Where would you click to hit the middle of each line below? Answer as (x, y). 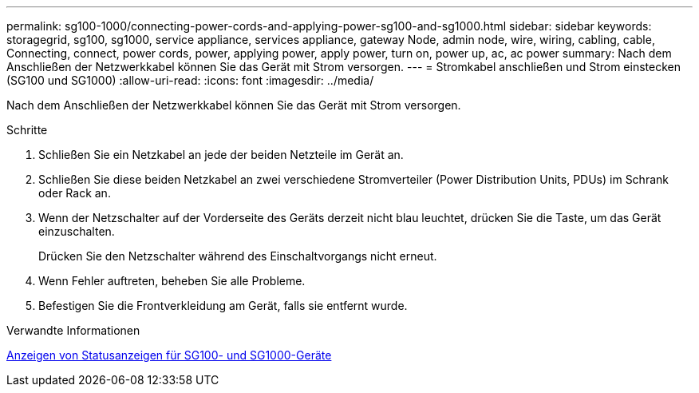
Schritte (27, 130)
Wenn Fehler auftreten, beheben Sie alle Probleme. (172, 281)
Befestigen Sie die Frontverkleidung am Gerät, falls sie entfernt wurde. (223, 306)
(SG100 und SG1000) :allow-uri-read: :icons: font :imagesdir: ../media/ (190, 80)
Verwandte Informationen (73, 330)
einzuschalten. (77, 231)
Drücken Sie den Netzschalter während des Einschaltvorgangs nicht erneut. (238, 256)
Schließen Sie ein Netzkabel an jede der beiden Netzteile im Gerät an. (221, 155)
